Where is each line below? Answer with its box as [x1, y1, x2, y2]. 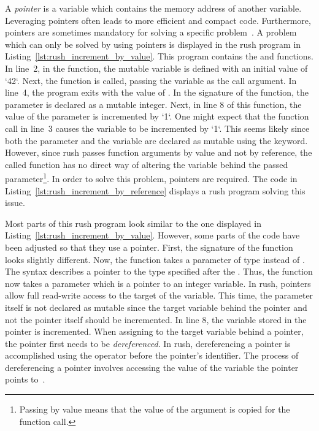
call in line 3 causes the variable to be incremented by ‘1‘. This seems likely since [5, 121, 310, 134]
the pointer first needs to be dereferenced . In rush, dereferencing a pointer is [5, 337, 291, 349]
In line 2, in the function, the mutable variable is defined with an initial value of [5, 61, 308, 74]
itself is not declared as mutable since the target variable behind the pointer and [5, 300, 307, 313]
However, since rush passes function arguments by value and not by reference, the [5, 146, 312, 159]
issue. [5, 196, 25, 209]
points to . [5, 373, 45, 386]
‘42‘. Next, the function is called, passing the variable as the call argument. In [5, 74, 297, 86]
